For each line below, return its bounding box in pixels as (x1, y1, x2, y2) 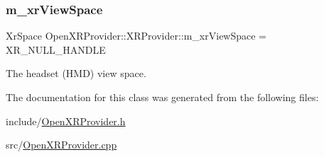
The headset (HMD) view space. (6, 66, 146, 81)
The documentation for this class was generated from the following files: (6, 90, 319, 104)
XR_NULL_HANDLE (6, 42, 106, 57)
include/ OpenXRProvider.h (6, 113, 126, 128)
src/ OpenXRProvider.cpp (6, 137, 117, 152)
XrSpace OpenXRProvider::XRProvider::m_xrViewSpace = (6, 28, 267, 43)
